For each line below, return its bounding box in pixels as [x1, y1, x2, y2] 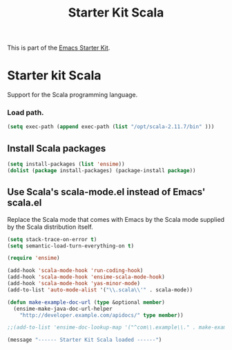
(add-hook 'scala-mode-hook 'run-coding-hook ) [7, 267, 144, 274]
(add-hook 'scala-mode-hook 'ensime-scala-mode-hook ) [7, 274, 166, 280]
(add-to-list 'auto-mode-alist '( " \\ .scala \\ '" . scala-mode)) [7, 286, 193, 294]
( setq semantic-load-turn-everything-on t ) [7, 243, 135, 249]
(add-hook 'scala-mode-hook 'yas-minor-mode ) [7, 280, 140, 287]
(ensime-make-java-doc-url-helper [13, 305, 113, 312]
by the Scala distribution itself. [7, 223, 93, 231]
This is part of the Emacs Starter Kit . [7, 43, 110, 52]
